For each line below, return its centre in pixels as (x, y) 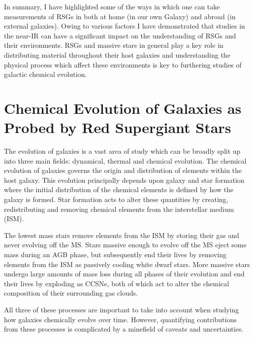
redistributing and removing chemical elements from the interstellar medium (119, 209)
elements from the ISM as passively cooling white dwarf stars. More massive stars (127, 264)
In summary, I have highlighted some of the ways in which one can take (112, 6)
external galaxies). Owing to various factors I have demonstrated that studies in (125, 26)
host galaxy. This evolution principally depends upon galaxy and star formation (124, 180)
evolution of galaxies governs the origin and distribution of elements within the (123, 170)
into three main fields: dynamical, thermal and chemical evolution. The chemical (125, 160)
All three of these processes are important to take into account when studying (122, 309)
